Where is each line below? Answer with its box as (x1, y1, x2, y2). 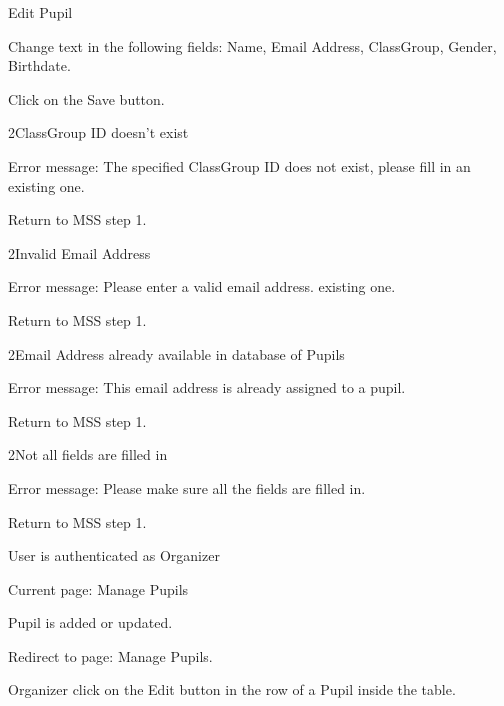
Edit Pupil (8, 2, 73, 22)
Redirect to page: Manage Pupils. (8, 645, 213, 666)
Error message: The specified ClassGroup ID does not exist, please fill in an (8, 155, 471, 176)
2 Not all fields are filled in (8, 444, 168, 465)
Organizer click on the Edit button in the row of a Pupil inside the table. (8, 679, 456, 700)
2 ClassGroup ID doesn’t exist (8, 122, 189, 143)
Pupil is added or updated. (8, 612, 173, 633)
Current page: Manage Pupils (8, 578, 189, 599)
